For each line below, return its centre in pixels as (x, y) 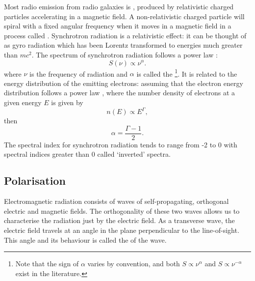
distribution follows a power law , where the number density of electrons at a (120, 93)
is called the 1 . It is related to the (187, 73)
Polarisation (35, 181)
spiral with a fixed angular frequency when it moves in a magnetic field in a (118, 26)
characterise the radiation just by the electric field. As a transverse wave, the (119, 220)
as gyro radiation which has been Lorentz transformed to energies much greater (123, 45)
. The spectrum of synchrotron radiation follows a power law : (125, 54)
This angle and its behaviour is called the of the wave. (85, 239)
